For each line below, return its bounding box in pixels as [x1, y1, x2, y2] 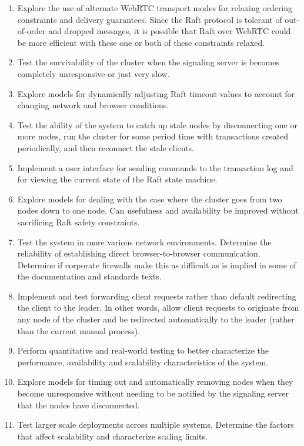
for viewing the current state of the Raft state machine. [17, 173, 218, 185]
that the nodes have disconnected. [17, 398, 140, 411]
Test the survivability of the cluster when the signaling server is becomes [17, 56, 279, 68]
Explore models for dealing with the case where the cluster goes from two [17, 192, 282, 205]
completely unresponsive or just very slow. [17, 67, 170, 79]
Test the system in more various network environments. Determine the [17, 235, 272, 248]
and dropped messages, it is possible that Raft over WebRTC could [48, 25, 291, 37]
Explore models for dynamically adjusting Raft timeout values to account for [17, 87, 295, 99]
